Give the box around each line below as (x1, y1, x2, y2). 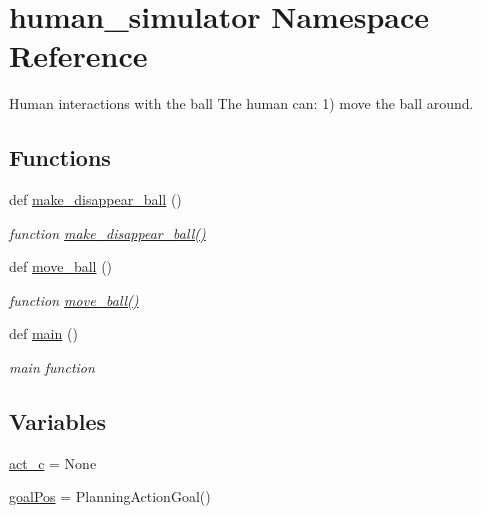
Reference (9, 35, 148, 76)
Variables (9, 406, 107, 437)
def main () (9, 323, 78, 344)
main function (9, 357, 95, 378)
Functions (9, 142, 111, 173)
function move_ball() (9, 289, 139, 310)
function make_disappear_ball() (9, 222, 206, 243)
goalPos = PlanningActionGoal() (9, 486, 211, 507)
